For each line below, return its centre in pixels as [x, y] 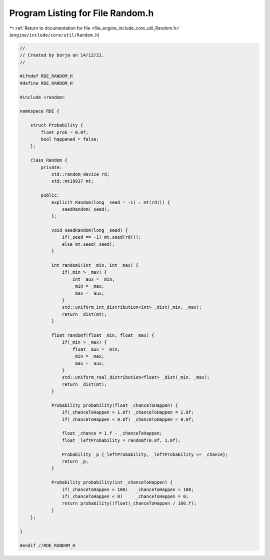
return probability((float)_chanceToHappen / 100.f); [129, 503]
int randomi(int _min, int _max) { [95, 265]
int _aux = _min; [94, 279]
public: [50, 195]
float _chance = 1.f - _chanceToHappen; [112, 433]
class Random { [49, 160]
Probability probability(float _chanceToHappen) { [115, 405]
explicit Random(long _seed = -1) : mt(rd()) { [111, 202]
